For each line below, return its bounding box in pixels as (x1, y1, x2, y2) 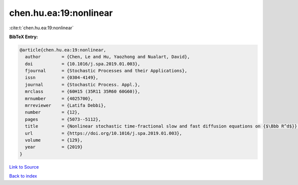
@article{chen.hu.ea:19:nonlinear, (19, 47, 106, 53)
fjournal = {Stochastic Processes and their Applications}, (25, 68, 188, 74)
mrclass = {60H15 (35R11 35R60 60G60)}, (25, 89, 141, 94)
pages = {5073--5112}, (25, 117, 101, 122)
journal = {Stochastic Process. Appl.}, (25, 82, 141, 87)
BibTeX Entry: (9, 34, 38, 40)
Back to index (9, 173, 37, 179)
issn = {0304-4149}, (25, 75, 99, 80)
